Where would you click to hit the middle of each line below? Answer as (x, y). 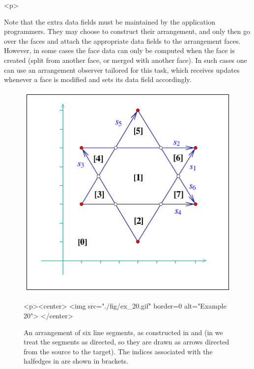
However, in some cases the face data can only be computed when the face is (119, 50)
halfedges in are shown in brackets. (76, 361)
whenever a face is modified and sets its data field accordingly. (98, 79)
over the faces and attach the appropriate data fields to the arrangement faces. (122, 41)
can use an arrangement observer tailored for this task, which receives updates (122, 70)
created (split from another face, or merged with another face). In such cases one (126, 60)
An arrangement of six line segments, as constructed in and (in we (123, 332)
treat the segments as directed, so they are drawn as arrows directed (127, 342)
